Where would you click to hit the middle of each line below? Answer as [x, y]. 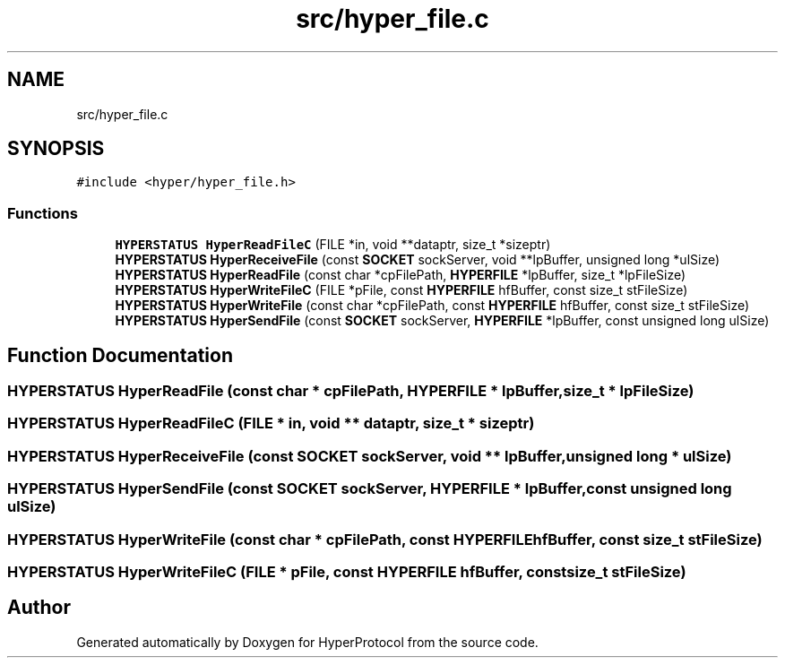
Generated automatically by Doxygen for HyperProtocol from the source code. [307, 642]
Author [39, 608]
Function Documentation [120, 355]
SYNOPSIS [56, 149]
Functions [43, 213]
